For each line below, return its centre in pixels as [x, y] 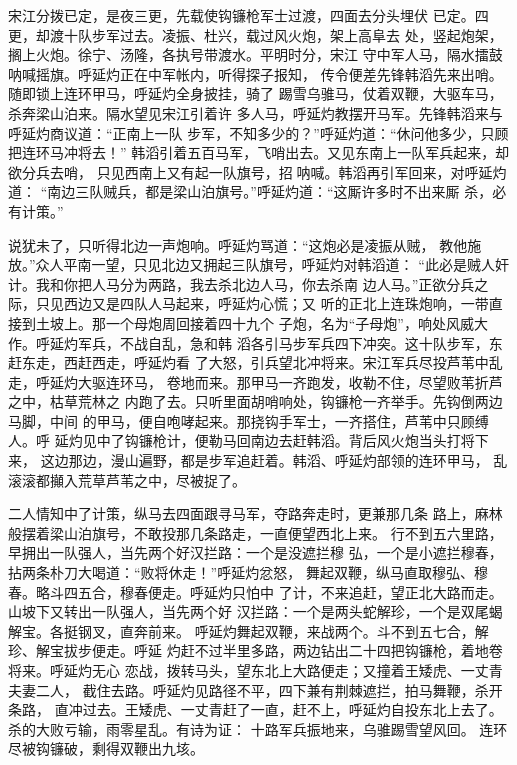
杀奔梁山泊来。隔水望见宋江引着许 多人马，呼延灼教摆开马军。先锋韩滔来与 [255, 112]
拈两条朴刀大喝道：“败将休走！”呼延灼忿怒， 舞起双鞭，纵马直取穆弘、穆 [248, 572]
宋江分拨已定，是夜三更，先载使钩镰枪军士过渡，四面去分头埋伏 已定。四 [248, 15]
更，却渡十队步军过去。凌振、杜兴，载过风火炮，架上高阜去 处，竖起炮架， [255, 34]
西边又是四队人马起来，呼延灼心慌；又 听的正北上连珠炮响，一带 [276, 303]
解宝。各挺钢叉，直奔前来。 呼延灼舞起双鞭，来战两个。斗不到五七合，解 [248, 630]
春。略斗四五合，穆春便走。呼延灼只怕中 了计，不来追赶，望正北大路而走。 [255, 591]
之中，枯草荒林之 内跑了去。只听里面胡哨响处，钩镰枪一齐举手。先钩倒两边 [255, 401]
